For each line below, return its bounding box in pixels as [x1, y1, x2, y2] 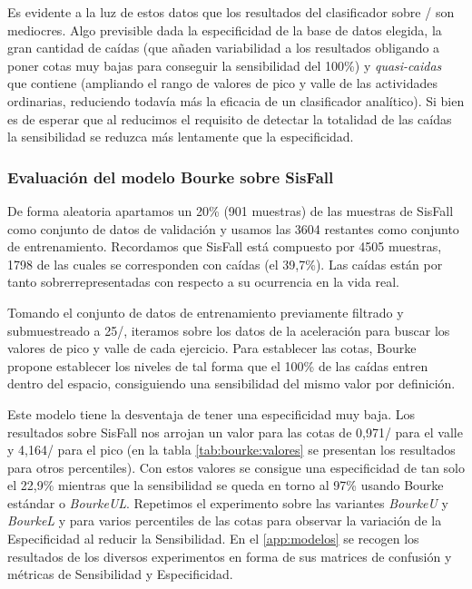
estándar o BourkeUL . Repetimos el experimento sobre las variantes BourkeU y [7, 493, 448, 512]
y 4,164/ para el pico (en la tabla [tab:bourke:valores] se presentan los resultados [7, 440, 456, 459]
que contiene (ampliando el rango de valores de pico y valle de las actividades [7, 74, 438, 93]
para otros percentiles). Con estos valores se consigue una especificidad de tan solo [7, 457, 466, 476]
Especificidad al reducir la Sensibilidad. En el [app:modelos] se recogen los [7, 529, 419, 548]
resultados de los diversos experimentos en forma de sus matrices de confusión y [7, 546, 452, 565]
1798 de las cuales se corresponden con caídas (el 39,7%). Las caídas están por [7, 254, 443, 273]
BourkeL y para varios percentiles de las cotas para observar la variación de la [7, 511, 442, 530]
